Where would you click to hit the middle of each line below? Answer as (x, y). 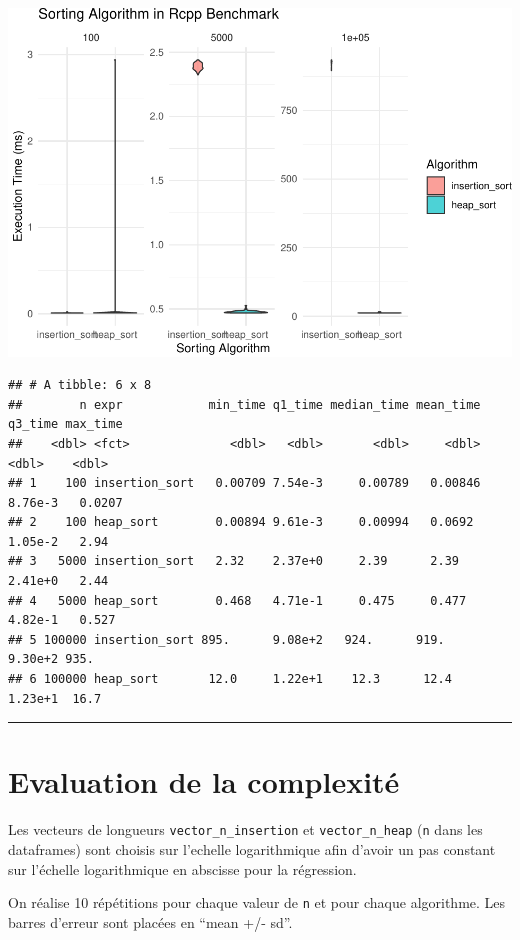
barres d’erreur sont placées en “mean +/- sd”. (150, 921)
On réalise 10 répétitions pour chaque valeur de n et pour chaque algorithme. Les (257, 902)
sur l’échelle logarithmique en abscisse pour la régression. (182, 868)
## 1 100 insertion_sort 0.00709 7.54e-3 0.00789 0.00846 (244, 483)
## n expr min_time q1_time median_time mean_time (244, 404)
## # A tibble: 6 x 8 (80, 385)
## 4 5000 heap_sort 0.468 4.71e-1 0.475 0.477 (237, 600)
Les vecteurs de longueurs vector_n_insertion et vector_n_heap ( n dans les (245, 829)
